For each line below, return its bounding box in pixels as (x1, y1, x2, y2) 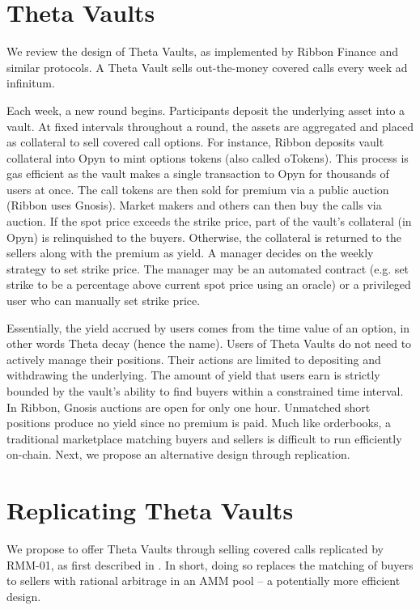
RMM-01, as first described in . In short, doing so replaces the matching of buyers (6, 556, 414, 573)
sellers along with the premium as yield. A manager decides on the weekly (6, 244, 374, 261)
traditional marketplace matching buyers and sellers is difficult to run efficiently (6, 430, 402, 447)
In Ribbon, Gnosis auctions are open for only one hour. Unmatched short (6, 398, 371, 415)
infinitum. (6, 74, 55, 91)
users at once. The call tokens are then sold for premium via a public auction (6, 180, 389, 197)
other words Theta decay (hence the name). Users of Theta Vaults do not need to (6, 335, 412, 352)
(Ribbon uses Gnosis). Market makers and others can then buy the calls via (6, 197, 382, 214)
